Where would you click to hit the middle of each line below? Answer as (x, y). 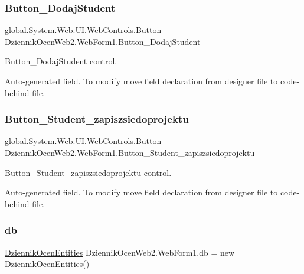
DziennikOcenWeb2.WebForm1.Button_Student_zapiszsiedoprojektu (130, 152)
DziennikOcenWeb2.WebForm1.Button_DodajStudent (103, 41)
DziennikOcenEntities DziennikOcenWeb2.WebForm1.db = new (120, 252)
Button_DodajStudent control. (61, 61)
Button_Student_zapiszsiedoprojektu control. (88, 172)
